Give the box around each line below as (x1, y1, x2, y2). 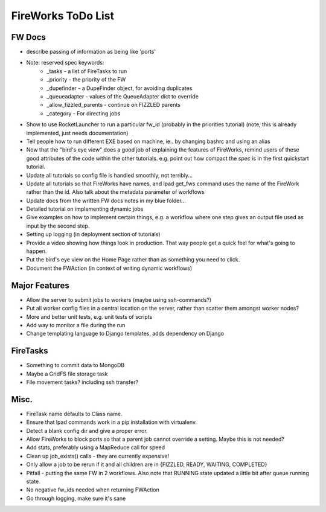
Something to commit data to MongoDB (26, 362, 125, 369)
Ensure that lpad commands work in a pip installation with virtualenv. (26, 418, 197, 426)
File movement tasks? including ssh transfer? (26, 378, 139, 386)
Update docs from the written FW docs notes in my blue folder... (26, 197, 187, 204)
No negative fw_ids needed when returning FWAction (26, 486, 159, 493)
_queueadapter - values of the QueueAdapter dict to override (46, 93, 199, 100)
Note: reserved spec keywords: (26, 59, 104, 66)
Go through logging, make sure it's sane (26, 494, 126, 502)
